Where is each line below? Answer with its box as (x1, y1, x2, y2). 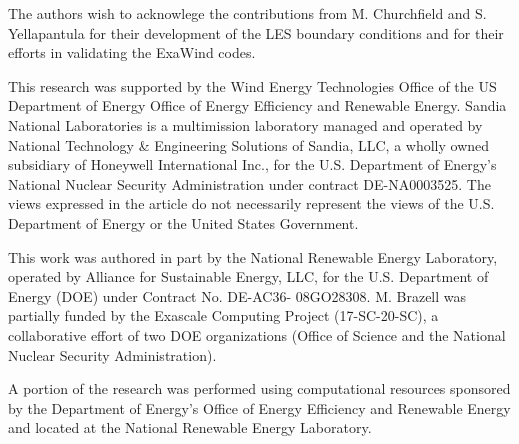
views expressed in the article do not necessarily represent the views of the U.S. (8, 193, 495, 214)
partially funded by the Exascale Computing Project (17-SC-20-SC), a (8, 305, 439, 326)
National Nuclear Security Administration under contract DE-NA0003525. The (8, 173, 491, 194)
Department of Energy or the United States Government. (8, 212, 359, 233)
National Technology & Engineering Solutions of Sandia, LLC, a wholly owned (8, 134, 490, 155)
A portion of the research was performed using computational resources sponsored (8, 378, 511, 399)
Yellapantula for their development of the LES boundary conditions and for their (8, 22, 504, 43)
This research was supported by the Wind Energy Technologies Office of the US (8, 75, 497, 96)
